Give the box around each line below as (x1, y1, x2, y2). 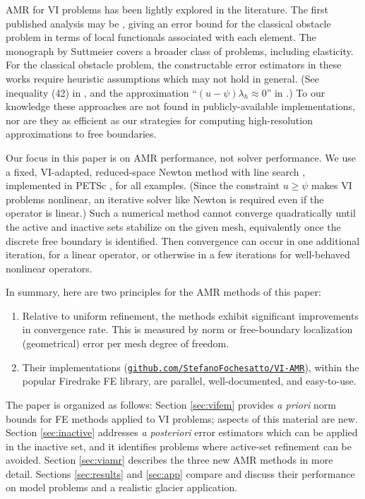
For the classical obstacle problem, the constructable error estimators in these (6, 57, 342, 72)
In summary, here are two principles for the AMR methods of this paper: (6, 284, 321, 299)
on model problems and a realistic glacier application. (6, 480, 238, 495)
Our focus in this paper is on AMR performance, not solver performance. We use (6, 150, 356, 164)
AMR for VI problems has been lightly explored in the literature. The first (6, 2, 328, 16)
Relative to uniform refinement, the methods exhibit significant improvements (22, 308, 359, 323)
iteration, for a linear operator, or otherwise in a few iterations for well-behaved (6, 247, 350, 262)
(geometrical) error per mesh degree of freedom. (22, 336, 229, 351)
